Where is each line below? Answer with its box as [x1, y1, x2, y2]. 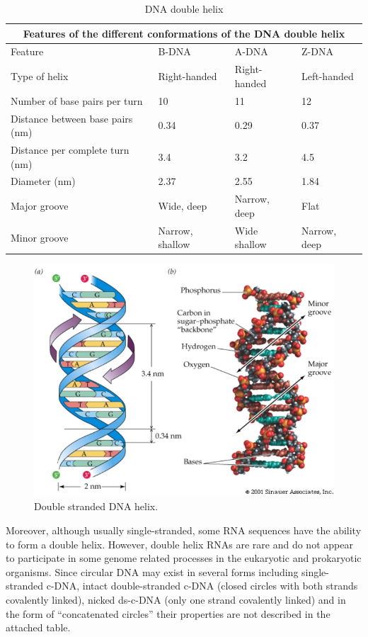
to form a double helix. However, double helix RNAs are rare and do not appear [6, 536, 353, 551]
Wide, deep [158, 198, 207, 213]
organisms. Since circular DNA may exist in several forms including [6, 564, 299, 579]
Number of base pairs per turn [11, 93, 143, 108]
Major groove [11, 198, 69, 213]
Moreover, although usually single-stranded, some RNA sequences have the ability [6, 523, 362, 538]
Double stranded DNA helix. [34, 499, 159, 514]
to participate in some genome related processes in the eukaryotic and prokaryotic [6, 551, 362, 565]
